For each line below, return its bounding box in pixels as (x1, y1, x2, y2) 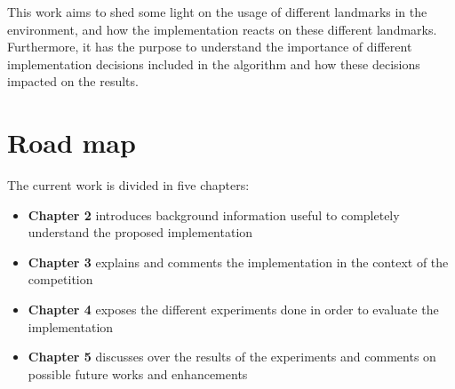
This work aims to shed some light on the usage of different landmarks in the (7, 3, 427, 20)
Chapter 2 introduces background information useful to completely (28, 205, 400, 224)
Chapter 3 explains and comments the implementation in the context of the (28, 252, 449, 271)
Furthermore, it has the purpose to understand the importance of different (7, 37, 412, 56)
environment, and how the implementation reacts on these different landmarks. (7, 20, 437, 38)
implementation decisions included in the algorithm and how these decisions (7, 54, 420, 73)
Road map (7, 124, 136, 161)
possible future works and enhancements (28, 364, 248, 383)
